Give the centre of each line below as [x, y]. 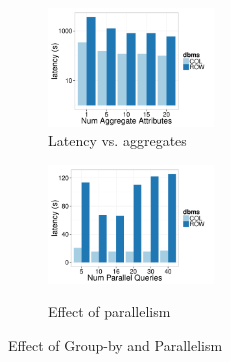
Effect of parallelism [109, 311]
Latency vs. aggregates [117, 140]
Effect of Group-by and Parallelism [115, 344]
